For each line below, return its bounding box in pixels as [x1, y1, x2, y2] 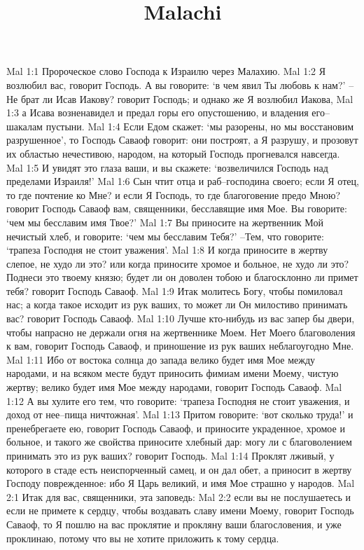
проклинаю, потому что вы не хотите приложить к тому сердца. [6, 530, 279, 545]
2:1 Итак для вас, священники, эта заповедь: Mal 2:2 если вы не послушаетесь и [6, 489, 351, 504]
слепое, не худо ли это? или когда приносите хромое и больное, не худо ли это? [6, 256, 349, 270]
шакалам [6, 118, 43, 133]
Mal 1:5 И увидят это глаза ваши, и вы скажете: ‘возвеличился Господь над [6, 160, 328, 174]
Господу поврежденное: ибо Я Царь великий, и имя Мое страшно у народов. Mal [6, 476, 355, 490]
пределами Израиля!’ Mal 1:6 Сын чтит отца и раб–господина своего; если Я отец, [6, 174, 359, 188]
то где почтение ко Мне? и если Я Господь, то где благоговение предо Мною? [6, 187, 341, 202]
